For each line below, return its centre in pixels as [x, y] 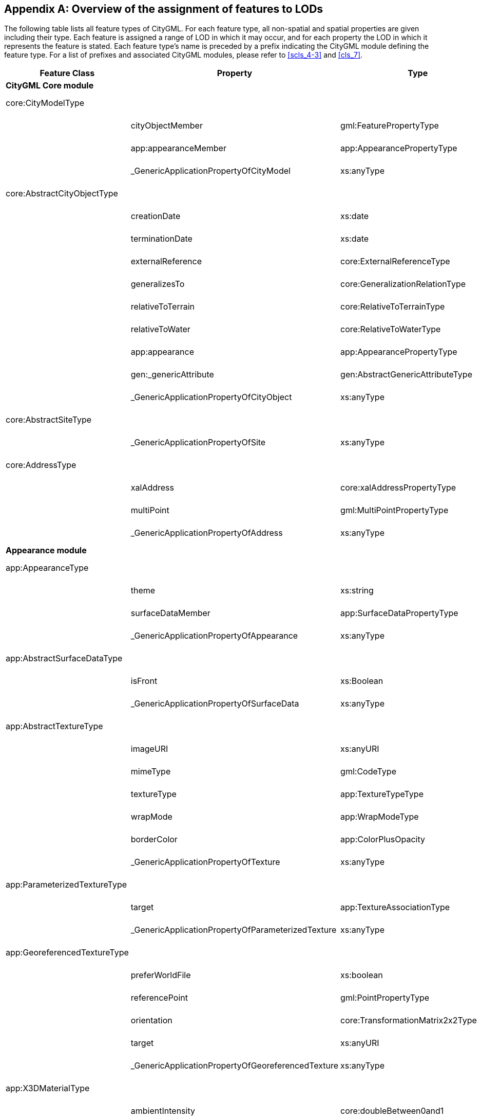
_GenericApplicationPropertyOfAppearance [214, 636]
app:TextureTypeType [382, 794]
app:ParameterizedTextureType [66, 885]
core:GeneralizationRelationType [403, 284]
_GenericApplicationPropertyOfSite [198, 442]
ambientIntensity [163, 1111]
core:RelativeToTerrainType [393, 307]
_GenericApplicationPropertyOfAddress [207, 533]
